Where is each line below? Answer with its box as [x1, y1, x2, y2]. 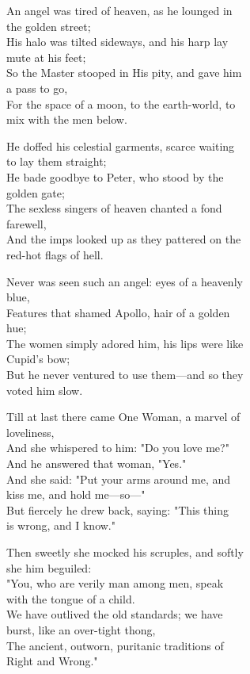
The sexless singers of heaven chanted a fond [6, 200, 222, 216]
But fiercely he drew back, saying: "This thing [6, 501, 229, 518]
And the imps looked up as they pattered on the [6, 231, 241, 247]
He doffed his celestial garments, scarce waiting [6, 137, 235, 154]
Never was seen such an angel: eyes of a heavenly [6, 273, 243, 289]
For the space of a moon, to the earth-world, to [6, 95, 236, 112]
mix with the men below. [6, 111, 127, 128]
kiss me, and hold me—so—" [6, 486, 146, 503]
